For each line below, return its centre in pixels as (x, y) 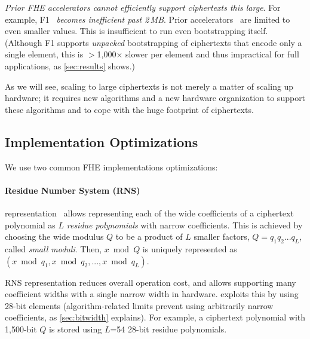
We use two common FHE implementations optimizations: (111, 167)
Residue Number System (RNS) (73, 190)
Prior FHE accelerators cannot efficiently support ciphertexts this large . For (143, 7)
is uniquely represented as (190, 248)
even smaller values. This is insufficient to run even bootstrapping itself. (136, 31)
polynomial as (30, 225)
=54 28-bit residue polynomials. (168, 329)
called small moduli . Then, (53, 248)
